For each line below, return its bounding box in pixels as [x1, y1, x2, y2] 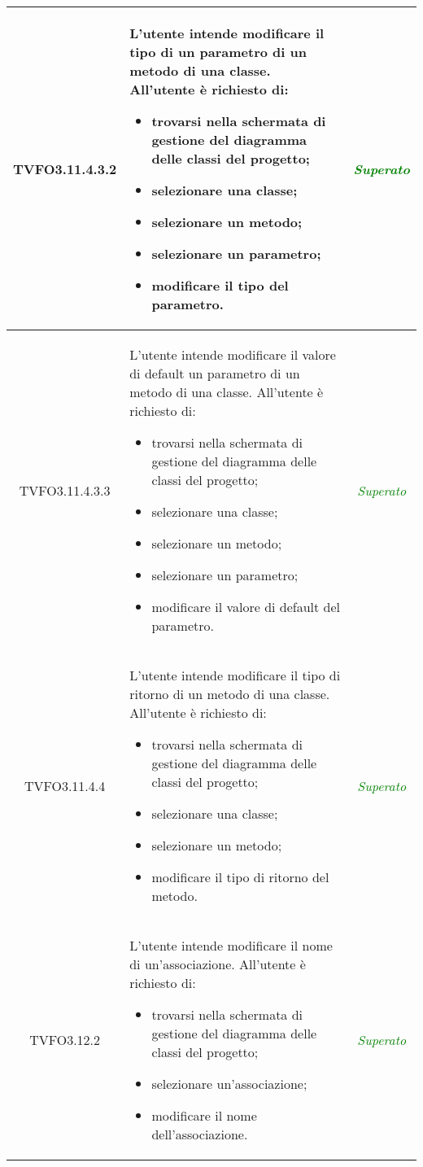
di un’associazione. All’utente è [129, 955, 306, 973]
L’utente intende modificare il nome [129, 936, 333, 955]
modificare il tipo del [151, 276, 289, 295]
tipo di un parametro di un [129, 42, 307, 61]
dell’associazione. [151, 1125, 248, 1143]
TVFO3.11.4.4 [24, 776, 106, 795]
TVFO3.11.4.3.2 [13, 159, 117, 178]
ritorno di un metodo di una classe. [129, 684, 330, 703]
